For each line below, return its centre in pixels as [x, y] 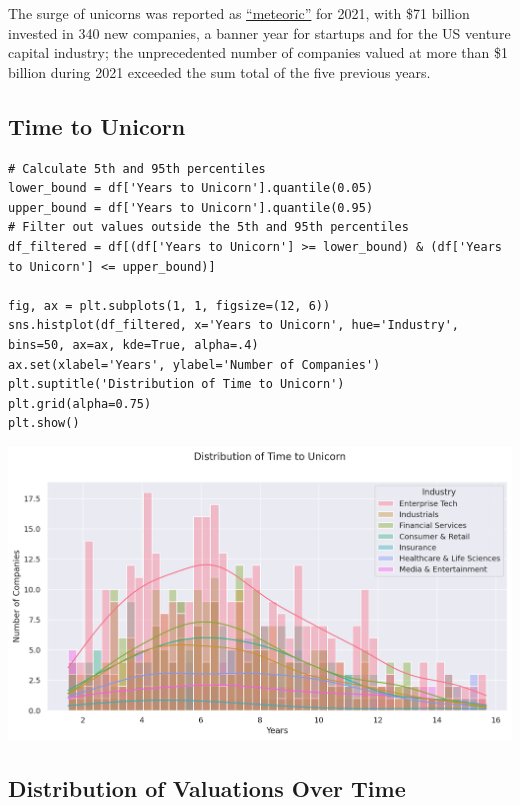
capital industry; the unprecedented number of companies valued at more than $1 [258, 52]
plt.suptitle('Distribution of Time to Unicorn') [176, 384]
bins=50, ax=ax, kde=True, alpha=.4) [133, 344]
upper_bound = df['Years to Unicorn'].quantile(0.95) [191, 207]
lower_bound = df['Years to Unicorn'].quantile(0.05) [191, 188]
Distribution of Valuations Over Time [207, 787]
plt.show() [44, 423]
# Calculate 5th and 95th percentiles [137, 168]
